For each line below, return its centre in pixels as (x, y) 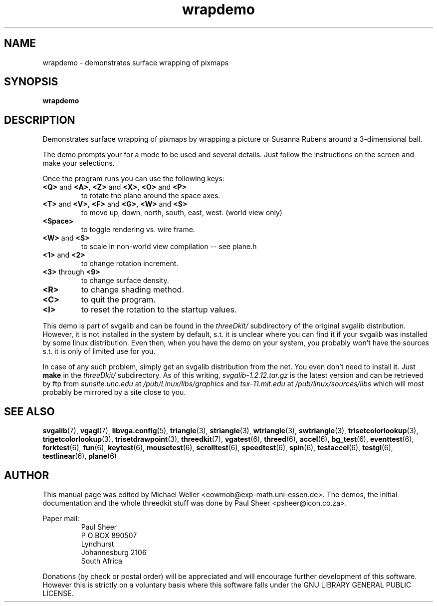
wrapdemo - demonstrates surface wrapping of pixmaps (136, 62)
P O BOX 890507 (109, 535)
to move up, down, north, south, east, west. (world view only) (182, 213)
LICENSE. (58, 593)
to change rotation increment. (130, 264)
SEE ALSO (29, 411)
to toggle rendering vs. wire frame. (138, 230)
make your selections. (79, 163)
